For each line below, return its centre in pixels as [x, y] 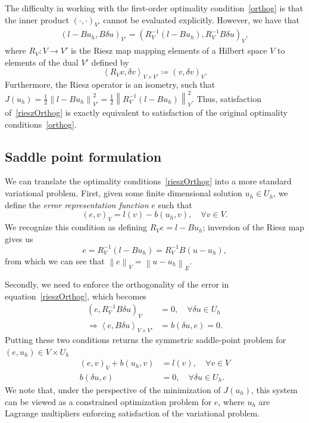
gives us [19, 238]
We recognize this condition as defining [76, 227]
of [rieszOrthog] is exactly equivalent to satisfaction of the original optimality [146, 112]
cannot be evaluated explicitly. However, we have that [202, 19]
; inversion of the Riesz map [254, 227]
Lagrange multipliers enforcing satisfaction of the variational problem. [132, 413]
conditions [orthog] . [41, 124]
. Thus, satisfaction [227, 98]
